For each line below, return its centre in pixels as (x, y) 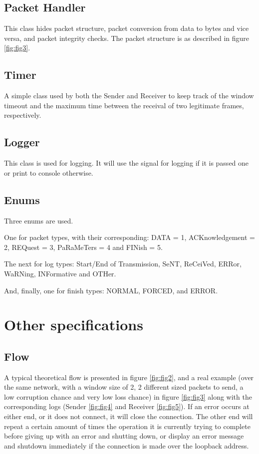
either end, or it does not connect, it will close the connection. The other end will (129, 416)
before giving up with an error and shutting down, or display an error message (124, 436)
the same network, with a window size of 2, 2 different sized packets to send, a (124, 387)
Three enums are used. (39, 220)
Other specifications (74, 325)
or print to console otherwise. (49, 172)
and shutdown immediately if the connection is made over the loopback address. (127, 445)
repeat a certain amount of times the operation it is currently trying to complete (127, 426)
